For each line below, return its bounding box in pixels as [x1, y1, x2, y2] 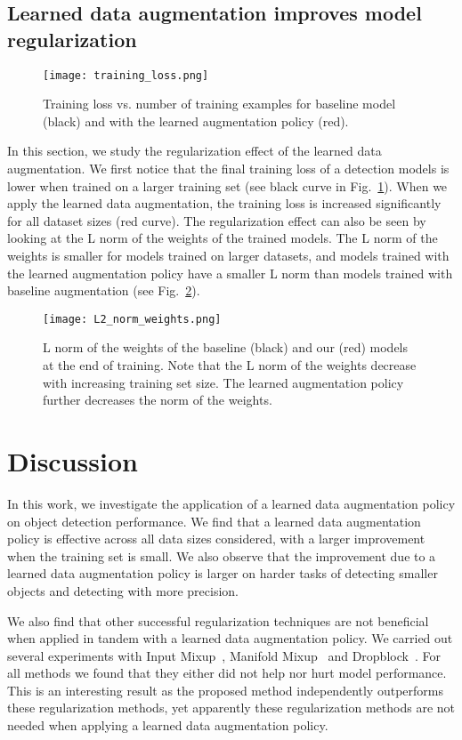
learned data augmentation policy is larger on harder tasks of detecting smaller [7, 564, 438, 583]
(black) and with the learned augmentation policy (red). [43, 111, 349, 130]
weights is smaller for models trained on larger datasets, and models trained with [7, 246, 450, 264]
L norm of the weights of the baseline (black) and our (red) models [43, 338, 409, 357]
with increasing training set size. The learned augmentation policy [43, 373, 404, 391]
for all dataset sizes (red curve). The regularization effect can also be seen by [7, 211, 426, 229]
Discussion [7, 443, 138, 479]
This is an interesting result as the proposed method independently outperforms [7, 680, 443, 699]
